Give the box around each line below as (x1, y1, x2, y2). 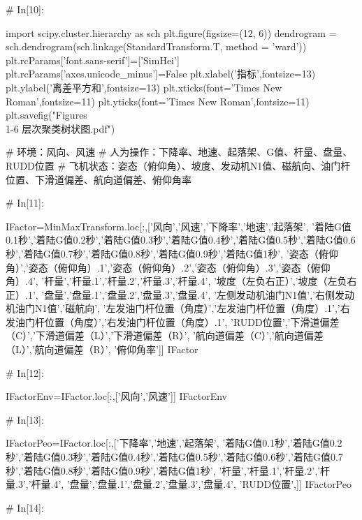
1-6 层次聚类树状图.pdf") (6, 121, 115, 135)
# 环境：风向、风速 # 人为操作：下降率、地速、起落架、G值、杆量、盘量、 (6, 144, 353, 159)
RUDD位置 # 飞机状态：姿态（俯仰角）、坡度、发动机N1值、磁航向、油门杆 (6, 158, 351, 172)
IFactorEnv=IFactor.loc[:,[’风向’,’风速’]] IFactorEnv (6, 389, 227, 403)
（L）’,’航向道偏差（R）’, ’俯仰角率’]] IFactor (6, 342, 198, 357)
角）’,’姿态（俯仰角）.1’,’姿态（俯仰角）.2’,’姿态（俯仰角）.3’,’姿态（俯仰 (6, 260, 331, 274)
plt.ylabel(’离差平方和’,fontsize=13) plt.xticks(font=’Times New (6, 80, 282, 94)
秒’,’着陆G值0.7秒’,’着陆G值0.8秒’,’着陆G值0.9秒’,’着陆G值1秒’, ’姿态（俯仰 (6, 246, 338, 260)
